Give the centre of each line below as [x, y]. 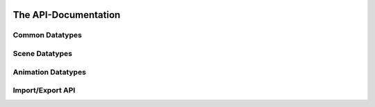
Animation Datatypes [50, 72]
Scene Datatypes [43, 53]
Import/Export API [44, 90]
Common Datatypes [48, 35]
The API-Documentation [67, 15]
